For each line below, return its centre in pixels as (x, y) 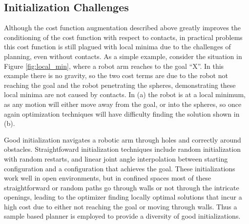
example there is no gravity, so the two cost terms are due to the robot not (116, 75)
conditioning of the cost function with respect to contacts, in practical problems (123, 37)
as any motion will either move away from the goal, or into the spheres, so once (123, 104)
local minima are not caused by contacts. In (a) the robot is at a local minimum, (125, 94)
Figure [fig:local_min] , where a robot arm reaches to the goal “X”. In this (114, 66)
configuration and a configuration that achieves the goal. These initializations (120, 168)
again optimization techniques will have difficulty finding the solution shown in (122, 113)
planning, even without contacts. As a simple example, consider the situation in (123, 56)
